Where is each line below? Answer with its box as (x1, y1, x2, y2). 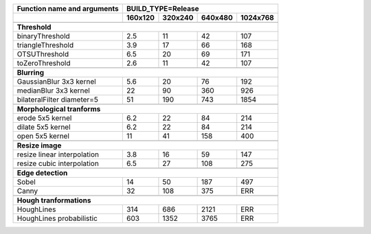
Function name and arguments (16, 4, 120, 13)
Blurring (16, 68, 45, 77)
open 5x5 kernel (16, 131, 70, 141)
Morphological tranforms (16, 104, 101, 113)
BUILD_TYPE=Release (126, 4, 199, 13)
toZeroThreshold (16, 58, 71, 68)
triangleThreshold (16, 40, 74, 49)
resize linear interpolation (16, 150, 100, 159)
